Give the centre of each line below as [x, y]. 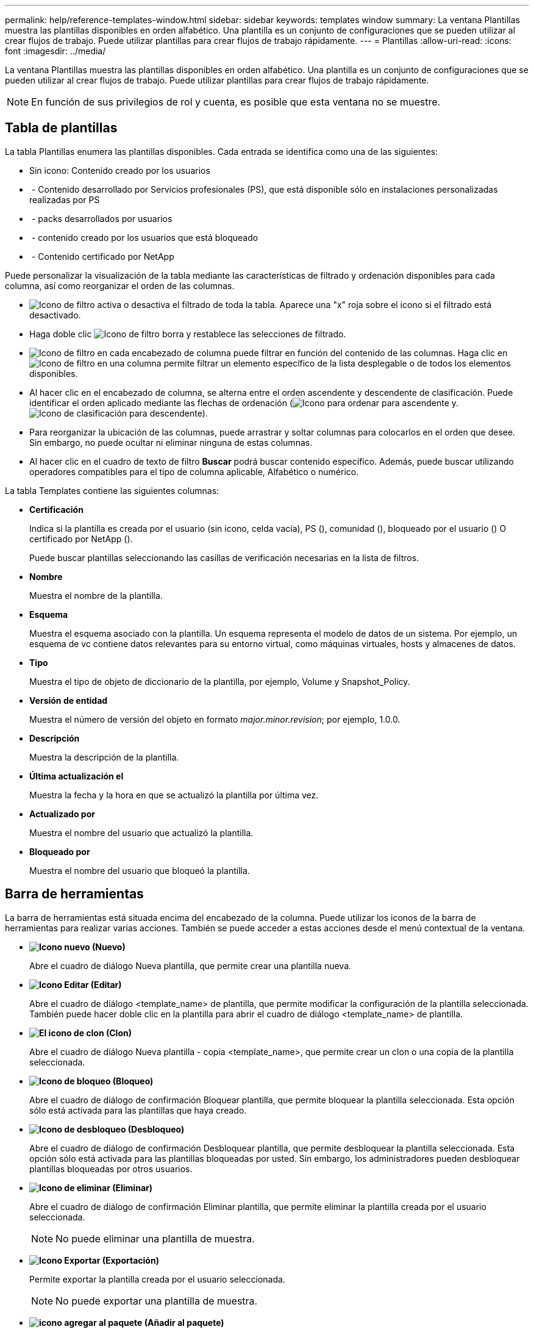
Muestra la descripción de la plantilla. [104, 757]
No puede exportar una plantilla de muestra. [157, 1301]
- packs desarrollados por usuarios [102, 218]
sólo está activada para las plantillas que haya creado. [138, 1110]
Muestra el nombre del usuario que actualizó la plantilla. [141, 833]
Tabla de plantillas [61, 128]
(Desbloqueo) [156, 1129]
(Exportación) [130, 1260]
